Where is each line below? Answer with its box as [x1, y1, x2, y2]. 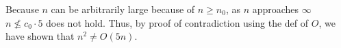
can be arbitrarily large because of [51, 2, 195, 16]
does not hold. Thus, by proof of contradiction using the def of [46, 15, 309, 29]
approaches [252, 2, 299, 16]
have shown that [5, 29, 75, 43]
